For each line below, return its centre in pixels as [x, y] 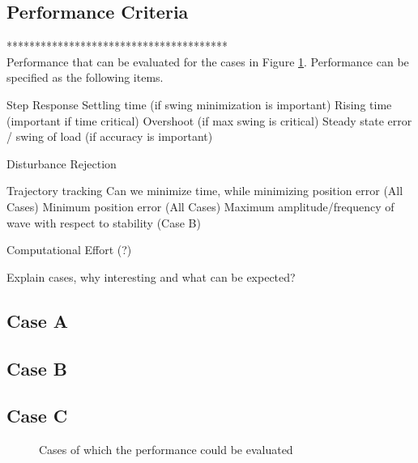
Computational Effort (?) [69, 250]
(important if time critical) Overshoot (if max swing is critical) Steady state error [209, 120]
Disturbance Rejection [62, 163]
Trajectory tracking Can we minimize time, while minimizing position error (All [205, 191]
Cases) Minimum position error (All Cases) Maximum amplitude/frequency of [200, 206]
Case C [37, 416]
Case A [38, 320]
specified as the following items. [85, 77]
